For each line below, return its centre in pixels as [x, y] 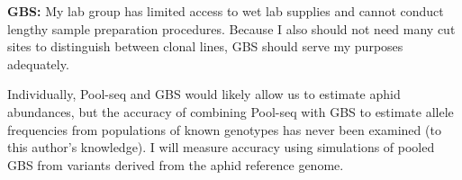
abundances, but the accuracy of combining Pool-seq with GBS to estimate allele [231, 111]
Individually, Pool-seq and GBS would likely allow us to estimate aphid [204, 94]
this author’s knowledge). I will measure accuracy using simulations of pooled [221, 147]
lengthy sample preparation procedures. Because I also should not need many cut [231, 28]
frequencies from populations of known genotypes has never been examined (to [224, 129]
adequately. [38, 63]
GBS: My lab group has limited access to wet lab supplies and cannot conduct [226, 11]
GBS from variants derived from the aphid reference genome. [176, 164]
